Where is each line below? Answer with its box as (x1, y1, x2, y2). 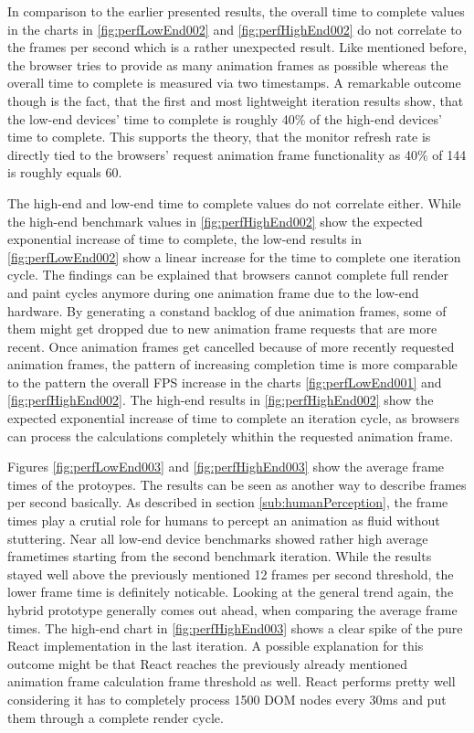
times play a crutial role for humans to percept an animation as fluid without (7, 511, 440, 530)
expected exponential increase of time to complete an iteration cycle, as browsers (7, 409, 460, 428)
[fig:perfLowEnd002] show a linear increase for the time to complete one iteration (7, 247, 461, 266)
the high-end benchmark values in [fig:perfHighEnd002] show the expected (7, 211, 423, 230)
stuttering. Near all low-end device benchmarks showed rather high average (7, 528, 428, 547)
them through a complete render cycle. (7, 707, 224, 727)
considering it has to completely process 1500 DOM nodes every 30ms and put (7, 689, 447, 708)
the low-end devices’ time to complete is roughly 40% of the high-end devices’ (7, 109, 442, 128)
